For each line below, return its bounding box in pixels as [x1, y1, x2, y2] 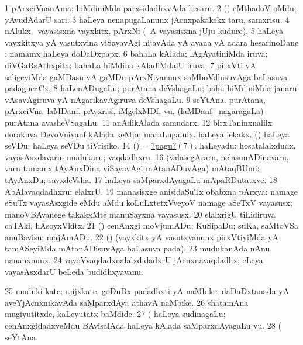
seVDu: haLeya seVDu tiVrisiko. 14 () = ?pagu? [5, 139, 177, 151]
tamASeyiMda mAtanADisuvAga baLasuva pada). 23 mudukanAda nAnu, [5, 242, 273, 254]
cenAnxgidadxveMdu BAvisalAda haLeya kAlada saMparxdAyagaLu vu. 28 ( [5, 319, 281, 332]
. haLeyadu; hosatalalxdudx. [194, 139, 296, 151]
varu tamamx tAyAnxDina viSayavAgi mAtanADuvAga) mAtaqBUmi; [5, 162, 260, 174]
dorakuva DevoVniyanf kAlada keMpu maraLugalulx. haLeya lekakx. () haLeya [5, 127, 290, 140]
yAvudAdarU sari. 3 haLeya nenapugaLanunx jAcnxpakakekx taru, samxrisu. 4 [5, 13, 290, 25]
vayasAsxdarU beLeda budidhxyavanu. [5, 265, 143, 277]
